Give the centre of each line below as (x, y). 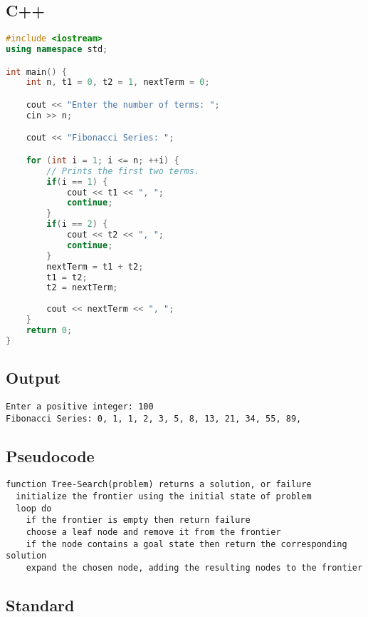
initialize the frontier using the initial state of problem (164, 497)
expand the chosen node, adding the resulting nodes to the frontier (194, 568)
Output (33, 378)
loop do (34, 508)
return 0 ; (49, 330)
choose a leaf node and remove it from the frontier (153, 532)
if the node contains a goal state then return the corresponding (186, 544)
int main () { (36, 72)
